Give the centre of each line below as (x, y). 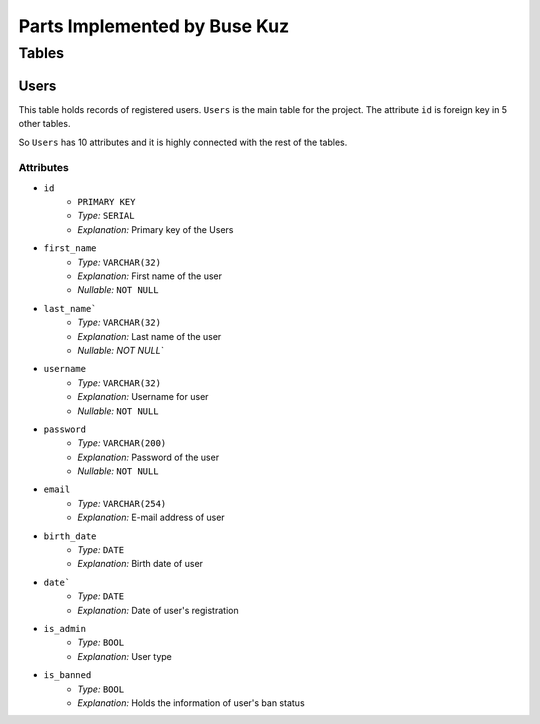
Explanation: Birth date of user (140, 564)
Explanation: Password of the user (148, 457)
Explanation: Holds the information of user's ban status (191, 702)
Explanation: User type (124, 656)
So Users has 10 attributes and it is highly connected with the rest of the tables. (183, 142)
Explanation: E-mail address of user (151, 517)
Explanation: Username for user (143, 397)
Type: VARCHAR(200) (122, 443)
